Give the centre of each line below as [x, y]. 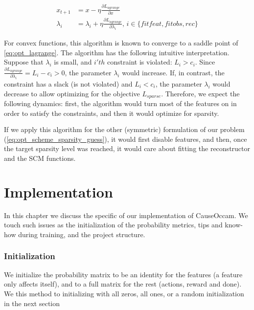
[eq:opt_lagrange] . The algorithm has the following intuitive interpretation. [117, 52]
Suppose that [24, 62]
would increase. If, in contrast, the [173, 72]
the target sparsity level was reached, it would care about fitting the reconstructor [127, 148]
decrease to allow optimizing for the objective [72, 93]
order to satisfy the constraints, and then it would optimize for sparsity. [112, 113]
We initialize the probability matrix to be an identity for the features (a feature [123, 274]
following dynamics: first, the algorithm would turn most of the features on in [120, 103]
